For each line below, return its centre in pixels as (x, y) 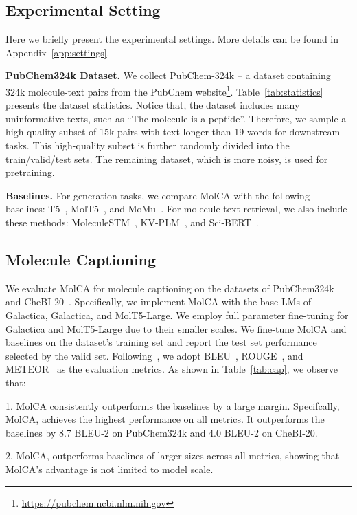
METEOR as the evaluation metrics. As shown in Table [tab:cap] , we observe (172, 369)
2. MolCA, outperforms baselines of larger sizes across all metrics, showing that (173, 456)
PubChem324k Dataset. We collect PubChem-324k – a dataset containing (168, 75)
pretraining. (30, 172)
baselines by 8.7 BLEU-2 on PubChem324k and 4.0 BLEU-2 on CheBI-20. (162, 432)
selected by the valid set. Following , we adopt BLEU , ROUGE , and (154, 355)
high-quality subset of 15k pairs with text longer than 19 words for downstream (173, 132)
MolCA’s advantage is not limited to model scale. (110, 469)
